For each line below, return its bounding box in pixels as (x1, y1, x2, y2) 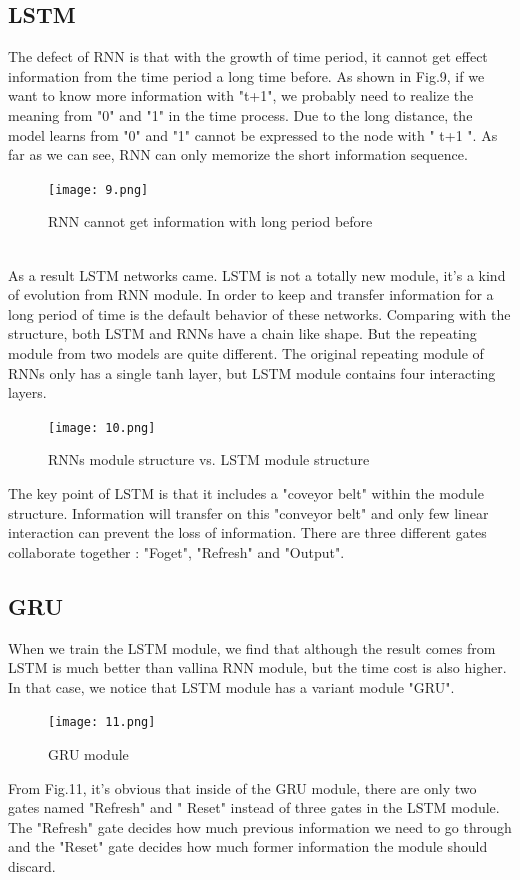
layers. (8, 382, 47, 403)
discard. (8, 856, 56, 876)
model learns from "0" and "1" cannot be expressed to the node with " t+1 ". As (8, 124, 498, 145)
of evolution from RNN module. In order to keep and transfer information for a (8, 284, 494, 305)
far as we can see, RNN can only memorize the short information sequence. (8, 144, 468, 165)
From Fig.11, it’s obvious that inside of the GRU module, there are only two (8, 777, 477, 798)
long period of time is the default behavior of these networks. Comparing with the (8, 303, 511, 324)
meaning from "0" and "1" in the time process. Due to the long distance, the (8, 104, 473, 125)
